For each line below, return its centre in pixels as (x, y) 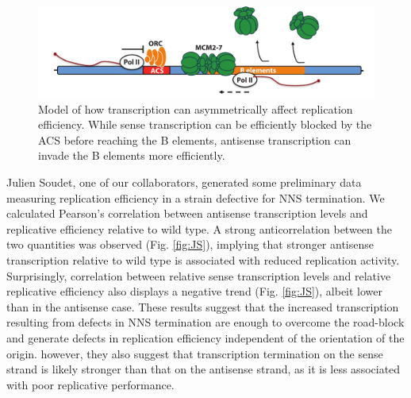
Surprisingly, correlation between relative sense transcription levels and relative (199, 275)
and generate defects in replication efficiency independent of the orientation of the (205, 338)
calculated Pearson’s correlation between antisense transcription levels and (187, 213)
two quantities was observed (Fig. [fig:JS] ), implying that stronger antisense (190, 244)
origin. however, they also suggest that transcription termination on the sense (195, 353)
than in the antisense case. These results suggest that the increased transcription (203, 306)
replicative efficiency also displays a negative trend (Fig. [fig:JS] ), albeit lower (195, 291)
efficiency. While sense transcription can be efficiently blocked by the (205, 124)
